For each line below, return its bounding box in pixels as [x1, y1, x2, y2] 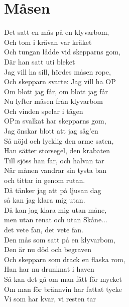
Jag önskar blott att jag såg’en [4, 126, 98, 136]
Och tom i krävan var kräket [4, 36, 92, 47]
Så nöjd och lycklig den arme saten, [4, 135, 114, 146]
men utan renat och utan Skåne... [4, 214, 107, 225]
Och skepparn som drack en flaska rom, [4, 254, 125, 264]
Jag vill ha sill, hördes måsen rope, [4, 66, 111, 77]
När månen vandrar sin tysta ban [4, 165, 107, 175]
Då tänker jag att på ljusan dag [4, 185, 101, 195]
